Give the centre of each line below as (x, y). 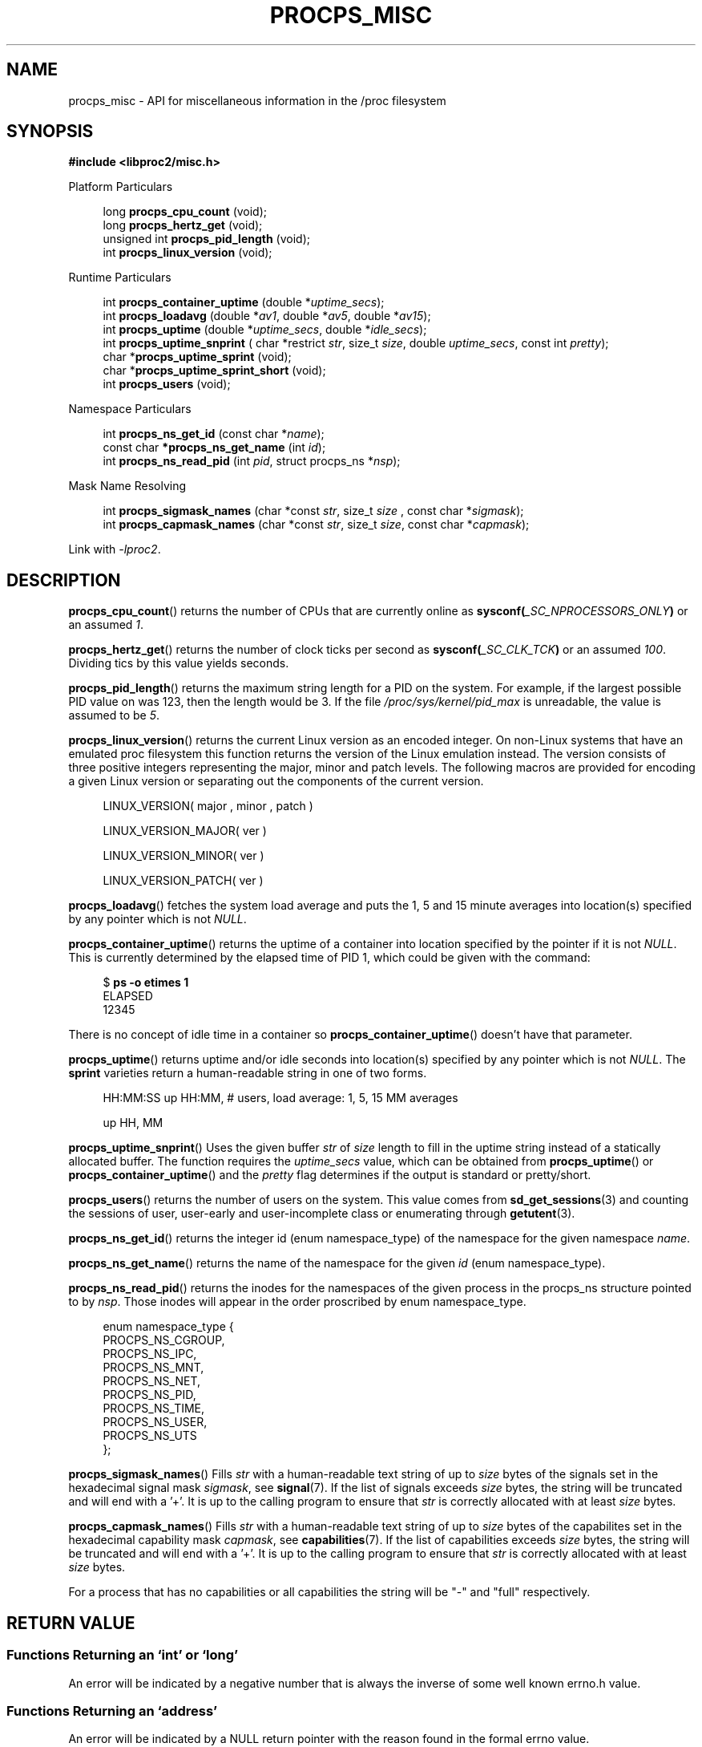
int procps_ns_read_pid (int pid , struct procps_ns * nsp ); (252, 461)
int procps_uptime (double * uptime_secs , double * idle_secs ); (265, 330)
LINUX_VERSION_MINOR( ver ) (184, 856)
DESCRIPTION (64, 580)
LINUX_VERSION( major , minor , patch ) (208, 806)
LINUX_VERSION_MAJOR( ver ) (185, 831)
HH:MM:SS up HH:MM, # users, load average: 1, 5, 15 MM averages (280, 1098)
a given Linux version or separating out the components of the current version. (276, 781)
